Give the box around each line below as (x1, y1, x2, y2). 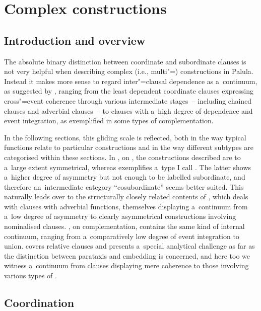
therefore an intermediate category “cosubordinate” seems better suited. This (4, 181, 244, 192)
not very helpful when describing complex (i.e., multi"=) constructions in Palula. (4, 66, 253, 76)
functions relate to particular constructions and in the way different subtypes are (4, 142, 253, 152)
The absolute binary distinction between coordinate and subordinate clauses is (4, 56, 246, 66)
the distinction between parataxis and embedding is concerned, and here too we (4, 250, 250, 261)
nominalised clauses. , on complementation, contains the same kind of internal (4, 221, 245, 231)
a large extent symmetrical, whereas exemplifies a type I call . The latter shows (4, 162, 251, 172)
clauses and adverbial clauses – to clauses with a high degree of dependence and (4, 105, 253, 116)
